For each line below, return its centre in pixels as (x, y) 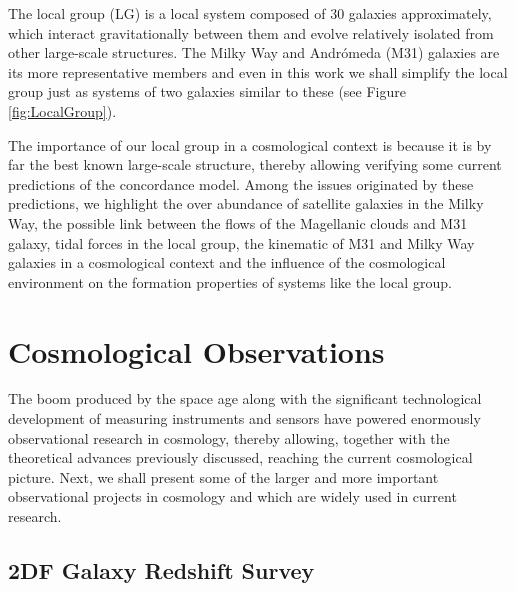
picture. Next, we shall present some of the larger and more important (223, 476)
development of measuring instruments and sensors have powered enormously (244, 418)
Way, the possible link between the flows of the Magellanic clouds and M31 (238, 222)
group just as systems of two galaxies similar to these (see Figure (207, 91)
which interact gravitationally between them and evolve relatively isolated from (251, 32)
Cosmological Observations (196, 350)
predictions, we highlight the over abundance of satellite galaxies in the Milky (246, 203)
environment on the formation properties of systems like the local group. (230, 281)
